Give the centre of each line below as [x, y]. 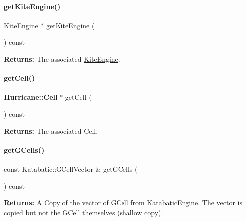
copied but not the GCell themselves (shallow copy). [84, 212]
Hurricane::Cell [31, 97]
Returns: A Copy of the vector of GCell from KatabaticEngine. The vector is [123, 202]
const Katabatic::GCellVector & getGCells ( [71, 169]
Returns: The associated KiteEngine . [62, 58]
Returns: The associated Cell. [51, 130]
